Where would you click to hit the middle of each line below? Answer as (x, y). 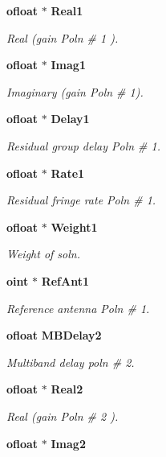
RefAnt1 (65, 280)
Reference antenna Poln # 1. (78, 308)
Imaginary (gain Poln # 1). (75, 91)
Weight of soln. (43, 254)
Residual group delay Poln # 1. (84, 145)
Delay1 (70, 119)
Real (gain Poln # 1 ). (63, 37)
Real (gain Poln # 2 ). (63, 416)
